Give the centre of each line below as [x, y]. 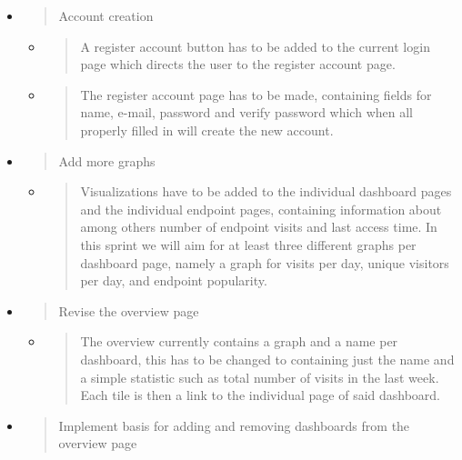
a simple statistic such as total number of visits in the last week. [260, 377]
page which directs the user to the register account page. [238, 64]
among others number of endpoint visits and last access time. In [259, 227]
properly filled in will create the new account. [207, 130]
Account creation [106, 15]
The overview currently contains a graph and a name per [239, 341]
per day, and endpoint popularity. [174, 280]
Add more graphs [107, 160]
